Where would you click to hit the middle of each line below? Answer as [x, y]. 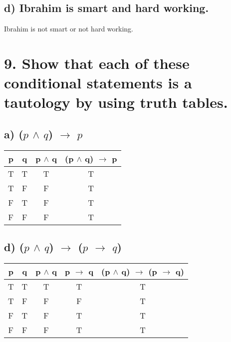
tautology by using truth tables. [116, 102]
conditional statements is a [98, 83]
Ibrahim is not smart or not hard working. [69, 29]
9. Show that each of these [97, 63]
